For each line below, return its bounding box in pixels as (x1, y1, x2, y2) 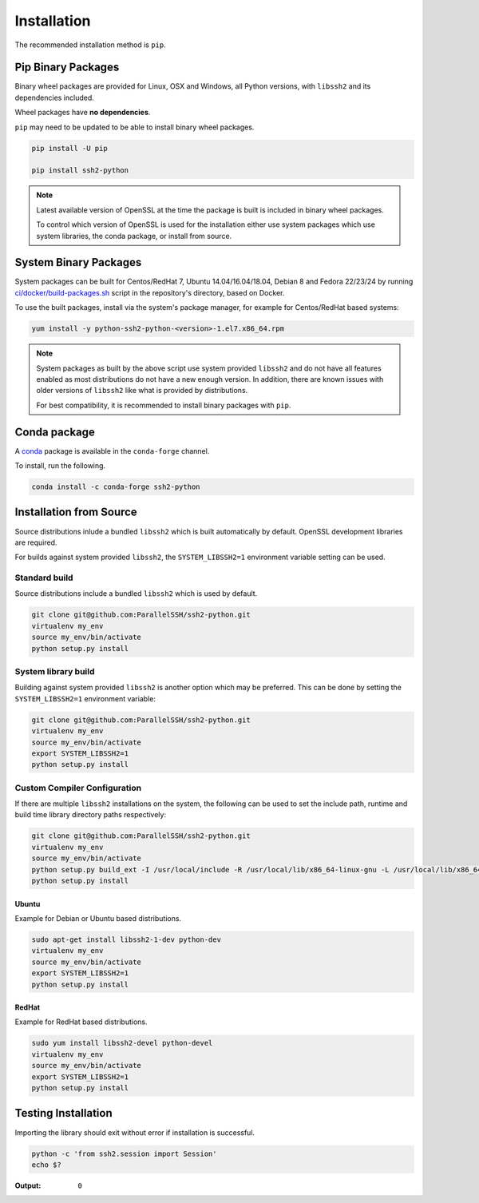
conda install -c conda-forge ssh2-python (31, 482, 200, 491)
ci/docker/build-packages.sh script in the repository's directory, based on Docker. (14, 288, 285, 297)
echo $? (31, 1160, 61, 1169)
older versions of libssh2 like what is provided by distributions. (36, 386, 248, 395)
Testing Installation (14, 1106, 113, 1120)
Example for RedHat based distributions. (14, 1017, 148, 1026)
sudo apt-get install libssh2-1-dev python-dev (31, 935, 221, 944)
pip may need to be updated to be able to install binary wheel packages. (14, 122, 255, 132)
